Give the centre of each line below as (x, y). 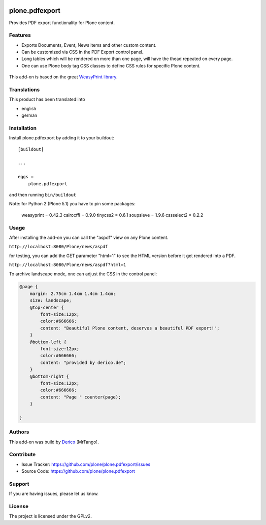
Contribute (22, 455)
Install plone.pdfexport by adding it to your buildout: (62, 138)
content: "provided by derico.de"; (83, 362)
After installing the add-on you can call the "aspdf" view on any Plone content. (89, 237)
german (29, 115)
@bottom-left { (48, 342)
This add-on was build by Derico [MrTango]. (54, 442)
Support (19, 484)
